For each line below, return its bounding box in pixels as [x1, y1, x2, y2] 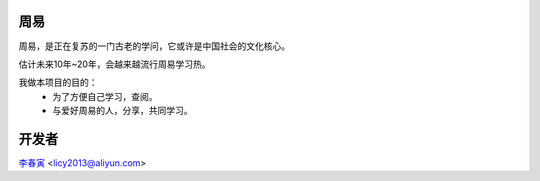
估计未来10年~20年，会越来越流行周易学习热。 [18, 58, 211, 70]
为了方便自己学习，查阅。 [52, 90, 158, 102]
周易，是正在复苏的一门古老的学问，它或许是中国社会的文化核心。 [18, 40, 290, 52]
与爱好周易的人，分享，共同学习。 [52, 105, 193, 117]
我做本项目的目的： [18, 76, 98, 89]
